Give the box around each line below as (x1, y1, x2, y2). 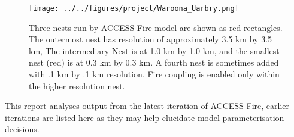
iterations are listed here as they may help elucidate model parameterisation (5, 111, 284, 123)
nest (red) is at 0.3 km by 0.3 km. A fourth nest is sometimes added (29, 56, 279, 68)
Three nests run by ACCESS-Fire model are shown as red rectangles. (29, 21, 283, 33)
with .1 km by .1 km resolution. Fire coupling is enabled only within (29, 68, 280, 80)
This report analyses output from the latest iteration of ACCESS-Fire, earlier (5, 99, 290, 112)
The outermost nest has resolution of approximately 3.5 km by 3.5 (29, 33, 272, 45)
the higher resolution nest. (29, 79, 125, 92)
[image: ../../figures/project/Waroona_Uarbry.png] (29, 4, 239, 13)
